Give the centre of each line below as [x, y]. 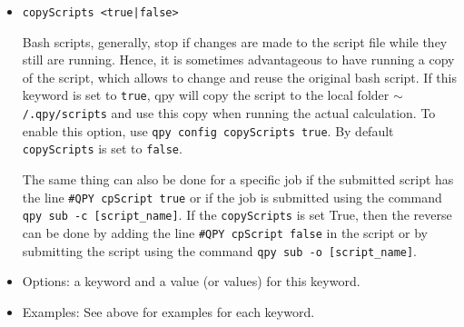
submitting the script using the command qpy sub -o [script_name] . [220, 250]
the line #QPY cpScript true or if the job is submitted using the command [232, 197]
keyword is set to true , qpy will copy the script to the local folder [206, 95]
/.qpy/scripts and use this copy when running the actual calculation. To [229, 113]
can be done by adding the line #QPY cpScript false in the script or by [225, 232]
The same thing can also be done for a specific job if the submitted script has [238, 179]
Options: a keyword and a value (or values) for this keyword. [191, 281]
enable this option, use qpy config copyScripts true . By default [208, 130]
